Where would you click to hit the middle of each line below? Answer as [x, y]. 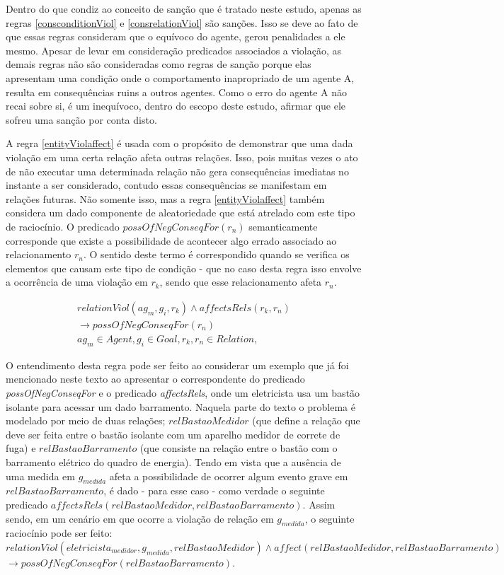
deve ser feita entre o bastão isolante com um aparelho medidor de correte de [173, 434]
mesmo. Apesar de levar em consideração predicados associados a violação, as [173, 50]
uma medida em [40, 476]
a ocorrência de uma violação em [77, 282]
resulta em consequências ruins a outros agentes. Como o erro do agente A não [177, 92]
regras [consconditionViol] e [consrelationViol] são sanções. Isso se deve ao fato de [182, 22]
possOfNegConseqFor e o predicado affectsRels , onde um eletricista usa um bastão [183, 392]
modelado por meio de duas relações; [86, 420]
